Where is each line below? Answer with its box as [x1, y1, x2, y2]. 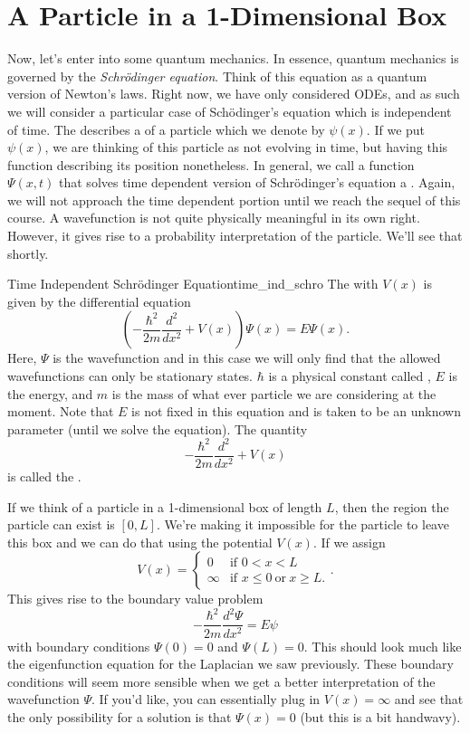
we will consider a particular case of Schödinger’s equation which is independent [7, 101, 452, 120]
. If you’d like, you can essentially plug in [91, 690, 321, 709]
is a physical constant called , [268, 366, 431, 386]
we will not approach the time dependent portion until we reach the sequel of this [7, 190, 461, 209]
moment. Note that [7, 402, 114, 421]
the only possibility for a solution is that [7, 707, 232, 726]
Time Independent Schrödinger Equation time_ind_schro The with [7, 274, 379, 293]
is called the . [7, 466, 82, 485]
